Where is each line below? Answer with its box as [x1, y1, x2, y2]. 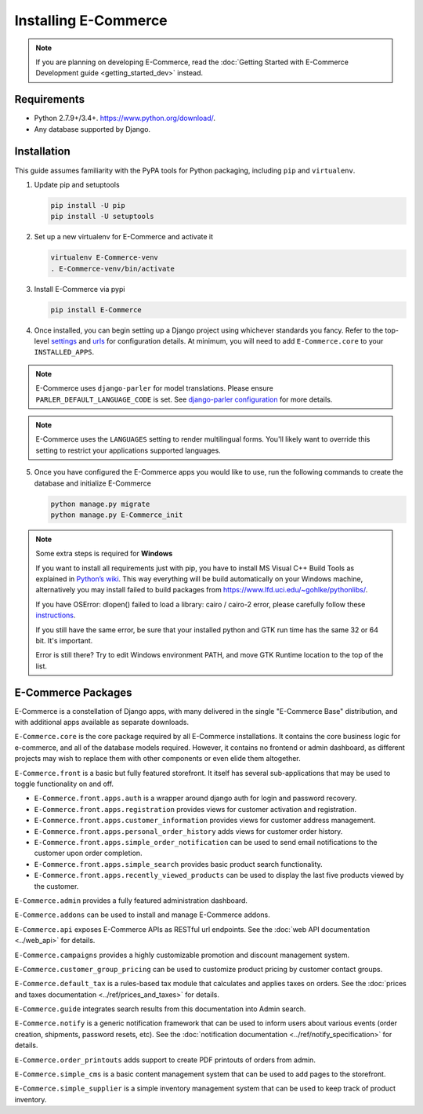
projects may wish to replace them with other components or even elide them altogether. [14, 754, 301, 763]
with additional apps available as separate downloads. [14, 718, 190, 727]
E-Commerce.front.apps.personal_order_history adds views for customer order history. [34, 826, 343, 835]
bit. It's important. [35, 636, 93, 645]
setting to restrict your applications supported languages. [35, 446, 221, 455]
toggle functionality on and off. [14, 779, 114, 788]
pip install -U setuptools [50, 212, 154, 221]
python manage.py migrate [50, 499, 150, 508]
